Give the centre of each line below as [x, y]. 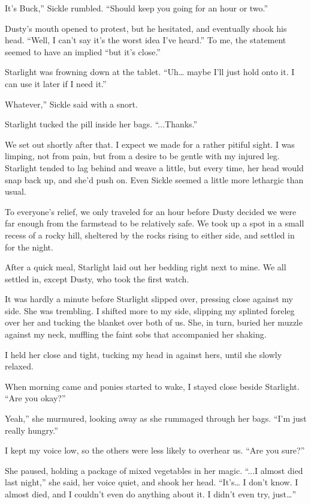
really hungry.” [31, 430]
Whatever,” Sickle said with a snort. [71, 104]
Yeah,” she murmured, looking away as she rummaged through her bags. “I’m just [156, 418]
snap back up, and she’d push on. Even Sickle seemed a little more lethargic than [154, 179]
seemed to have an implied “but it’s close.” [83, 51]
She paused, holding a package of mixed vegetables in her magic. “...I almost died [154, 470]
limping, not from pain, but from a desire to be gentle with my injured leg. [142, 156]
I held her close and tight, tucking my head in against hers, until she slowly [144, 354]
